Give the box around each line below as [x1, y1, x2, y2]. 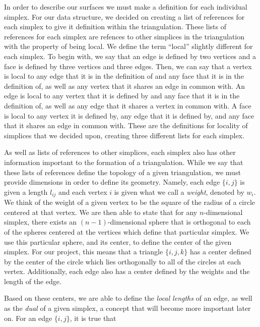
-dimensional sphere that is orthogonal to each [107, 216, 251, 227]
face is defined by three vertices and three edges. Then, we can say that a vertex [4, 61, 252, 71]
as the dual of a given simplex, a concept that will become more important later [4, 303, 251, 313]
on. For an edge [4, 312, 52, 323]
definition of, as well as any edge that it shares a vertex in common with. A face [4, 100, 251, 111]
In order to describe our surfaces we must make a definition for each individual [4, 2, 247, 12]
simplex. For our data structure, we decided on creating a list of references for [4, 11, 245, 22]
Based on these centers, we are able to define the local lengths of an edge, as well [4, 293, 252, 303]
